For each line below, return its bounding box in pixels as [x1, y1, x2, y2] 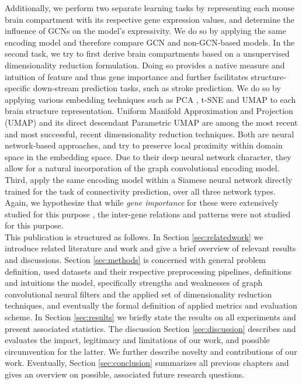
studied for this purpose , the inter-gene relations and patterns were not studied [5, 207, 291, 220]
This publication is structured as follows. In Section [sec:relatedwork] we [5, 230, 263, 243]
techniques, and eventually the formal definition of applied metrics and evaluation [5, 299, 297, 312]
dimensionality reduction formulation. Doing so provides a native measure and [5, 58, 285, 71]
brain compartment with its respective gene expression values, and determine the [5, 13, 294, 25]
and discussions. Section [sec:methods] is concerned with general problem [5, 254, 266, 266]
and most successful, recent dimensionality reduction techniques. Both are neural [5, 127, 294, 140]
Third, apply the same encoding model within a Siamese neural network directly [5, 173, 293, 185]
